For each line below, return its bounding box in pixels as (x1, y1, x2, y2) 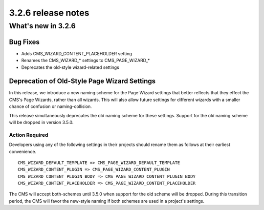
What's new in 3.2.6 (9, 21, 76, 30)
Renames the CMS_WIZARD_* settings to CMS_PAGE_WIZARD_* (21, 58, 150, 63)
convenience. (9, 148, 37, 154)
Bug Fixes (9, 38, 40, 46)
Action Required (9, 131, 48, 138)
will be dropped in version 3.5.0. (9, 119, 74, 125)
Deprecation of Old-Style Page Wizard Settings (9, 77, 156, 85)
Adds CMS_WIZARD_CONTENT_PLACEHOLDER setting (21, 50, 132, 56)
